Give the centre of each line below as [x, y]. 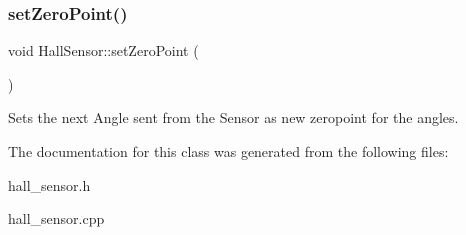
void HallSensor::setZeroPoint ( [103, 50]
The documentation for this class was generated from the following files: [228, 151]
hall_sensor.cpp [56, 218]
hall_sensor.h [49, 184]
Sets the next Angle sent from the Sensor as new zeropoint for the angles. [233, 117]
